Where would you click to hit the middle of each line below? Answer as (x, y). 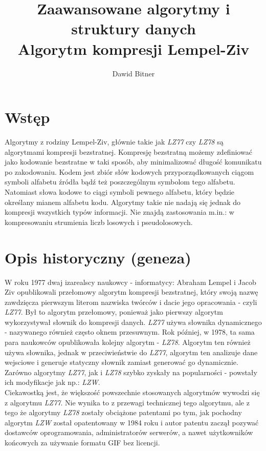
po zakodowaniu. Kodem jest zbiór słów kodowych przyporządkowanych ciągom (129, 171)
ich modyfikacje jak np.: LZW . (52, 382)
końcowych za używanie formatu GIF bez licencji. (82, 442)
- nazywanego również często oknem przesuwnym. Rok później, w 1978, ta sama (130, 332)
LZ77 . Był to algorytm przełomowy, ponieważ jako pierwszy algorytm (114, 312)
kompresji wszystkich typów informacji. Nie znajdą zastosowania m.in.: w (119, 212)
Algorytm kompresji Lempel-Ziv (134, 48)
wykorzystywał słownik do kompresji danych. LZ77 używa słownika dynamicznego (133, 322)
